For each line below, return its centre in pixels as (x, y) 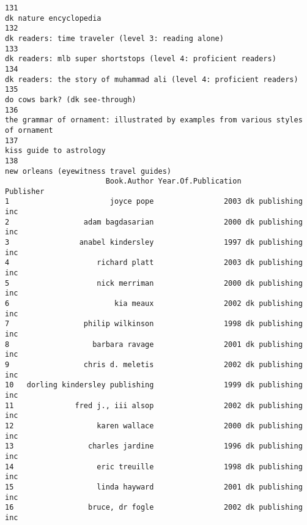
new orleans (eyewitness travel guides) (88, 171)
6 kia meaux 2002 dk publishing (154, 304)
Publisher (25, 191)
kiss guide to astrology (55, 151)
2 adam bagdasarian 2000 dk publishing (154, 222)
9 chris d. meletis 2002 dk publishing (154, 364)
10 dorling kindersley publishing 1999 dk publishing (154, 385)
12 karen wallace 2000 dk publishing (154, 426)
